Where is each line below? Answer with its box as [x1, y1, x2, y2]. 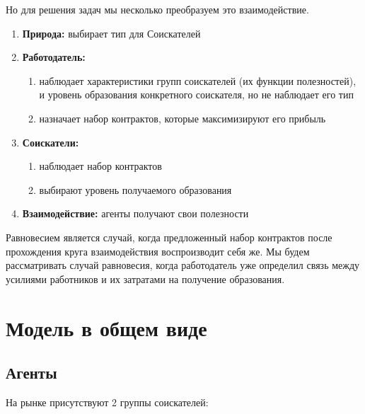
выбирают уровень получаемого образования [39, 182, 232, 197]
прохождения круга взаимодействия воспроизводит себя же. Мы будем [6, 243, 310, 258]
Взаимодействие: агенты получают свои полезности [22, 206, 249, 221]
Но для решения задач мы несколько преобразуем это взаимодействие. [6, 2, 309, 16]
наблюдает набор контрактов [39, 159, 162, 173]
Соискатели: [22, 134, 79, 149]
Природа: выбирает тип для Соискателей [22, 25, 201, 40]
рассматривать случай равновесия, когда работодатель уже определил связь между [6, 258, 360, 272]
